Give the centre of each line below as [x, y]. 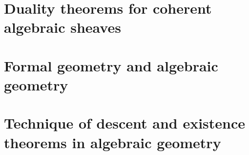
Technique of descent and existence [125, 123]
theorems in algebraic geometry [113, 142]
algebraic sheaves [62, 27]
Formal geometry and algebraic [111, 65]
